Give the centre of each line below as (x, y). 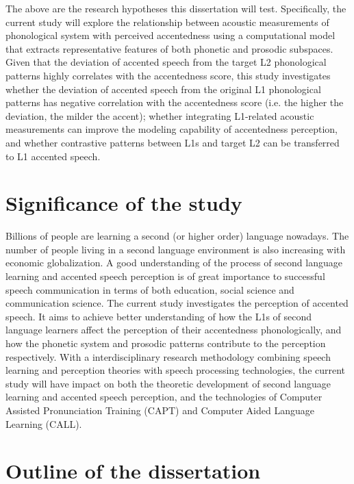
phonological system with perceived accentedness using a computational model (170, 35)
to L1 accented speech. (53, 156)
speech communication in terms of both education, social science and (150, 289)
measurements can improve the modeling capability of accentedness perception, (172, 129)
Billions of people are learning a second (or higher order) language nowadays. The (177, 236)
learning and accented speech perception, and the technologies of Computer (164, 397)
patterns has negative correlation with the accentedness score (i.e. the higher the (175, 102)
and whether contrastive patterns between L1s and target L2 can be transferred (173, 142)
